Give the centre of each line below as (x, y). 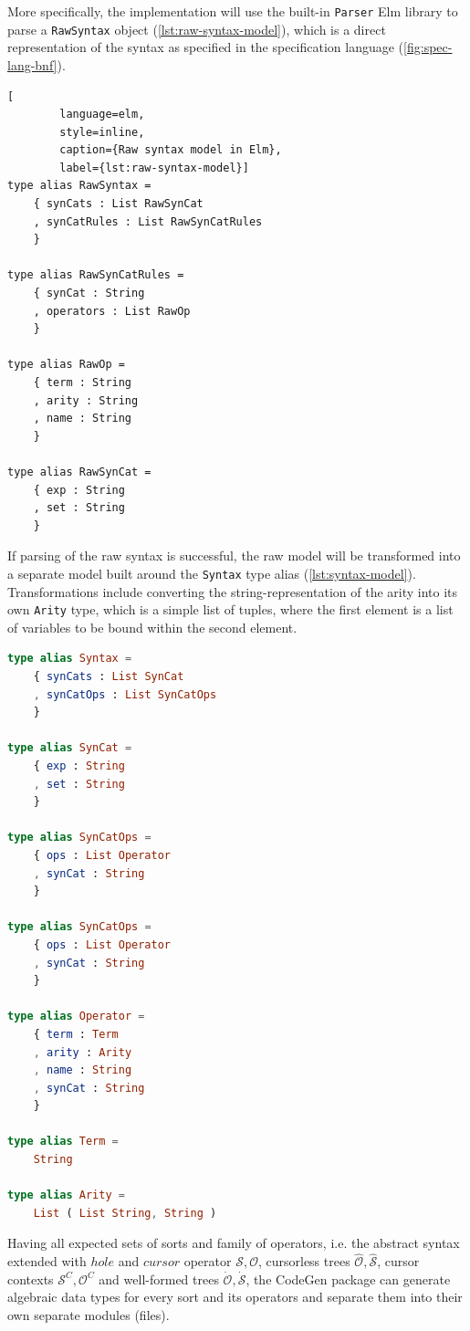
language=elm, (102, 115)
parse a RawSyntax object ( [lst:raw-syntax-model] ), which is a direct (197, 29)
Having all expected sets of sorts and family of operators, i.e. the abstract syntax (234, 1243)
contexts (31, 1279)
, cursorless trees (304, 1261)
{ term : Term (76, 1034)
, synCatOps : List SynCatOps (125, 694)
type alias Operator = (76, 1017)
